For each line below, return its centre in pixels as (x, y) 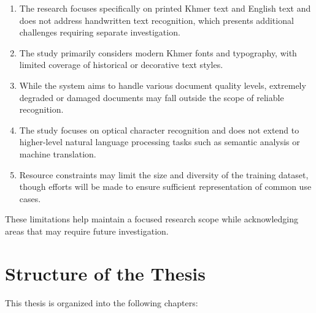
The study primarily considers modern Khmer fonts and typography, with (158, 52)
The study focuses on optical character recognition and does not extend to (159, 130)
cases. (30, 198)
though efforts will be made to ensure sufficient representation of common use (165, 187)
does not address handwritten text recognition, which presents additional (156, 20)
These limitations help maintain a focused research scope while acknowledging (152, 219)
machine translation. (58, 153)
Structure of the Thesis (105, 273)
